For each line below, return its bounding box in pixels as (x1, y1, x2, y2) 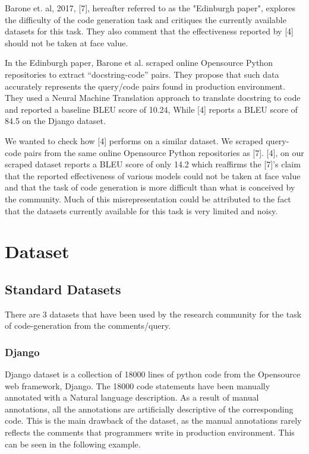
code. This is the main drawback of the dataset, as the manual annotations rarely (5, 414, 302, 427)
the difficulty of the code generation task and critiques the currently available (5, 13, 286, 26)
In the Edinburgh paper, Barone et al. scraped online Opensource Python (5, 56, 273, 69)
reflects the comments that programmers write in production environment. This (5, 426, 295, 439)
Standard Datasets (5, 280, 121, 298)
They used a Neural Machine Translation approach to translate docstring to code (5, 91, 301, 104)
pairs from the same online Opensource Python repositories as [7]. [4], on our (24, 146, 304, 158)
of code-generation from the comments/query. (5, 319, 171, 332)
